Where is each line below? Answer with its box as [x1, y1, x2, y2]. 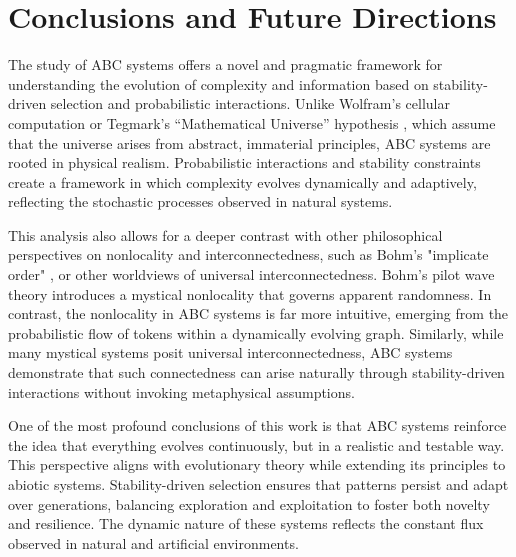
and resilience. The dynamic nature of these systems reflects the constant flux [8, 513, 484, 534]
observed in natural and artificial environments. [8, 532, 299, 553]
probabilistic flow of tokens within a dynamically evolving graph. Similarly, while [8, 322, 504, 343]
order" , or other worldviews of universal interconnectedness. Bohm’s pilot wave [8, 264, 495, 285]
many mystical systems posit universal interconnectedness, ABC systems [8, 342, 453, 363]
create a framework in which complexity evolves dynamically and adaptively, [8, 171, 477, 192]
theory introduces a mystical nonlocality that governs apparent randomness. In [8, 283, 492, 304]
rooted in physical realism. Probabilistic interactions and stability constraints [8, 152, 481, 173]
